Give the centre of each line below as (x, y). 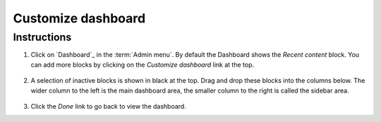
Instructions (42, 37)
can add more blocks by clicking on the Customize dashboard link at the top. (142, 65)
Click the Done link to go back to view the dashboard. (108, 106)
